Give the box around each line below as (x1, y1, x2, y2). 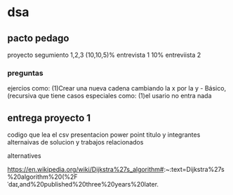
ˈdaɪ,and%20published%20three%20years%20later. (7, 180, 159, 189)
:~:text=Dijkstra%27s (164, 166, 225, 174)
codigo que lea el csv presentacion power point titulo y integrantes (7, 130, 201, 139)
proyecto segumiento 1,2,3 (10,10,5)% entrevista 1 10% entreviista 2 (7, 51, 201, 59)
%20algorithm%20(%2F (7, 173, 79, 181)
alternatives (7, 152, 41, 160)
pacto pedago (7, 32, 69, 44)
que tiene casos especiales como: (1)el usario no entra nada (38, 92, 212, 100)
